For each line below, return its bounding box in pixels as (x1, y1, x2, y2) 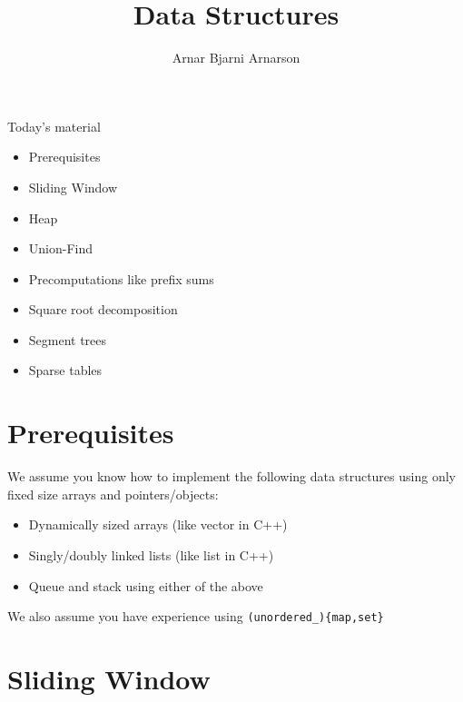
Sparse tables (28, 361, 103, 380)
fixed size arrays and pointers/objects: (7, 484, 219, 503)
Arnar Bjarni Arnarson (172, 48, 300, 67)
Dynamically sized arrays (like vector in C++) (28, 515, 288, 534)
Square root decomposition (28, 300, 178, 319)
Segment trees (28, 330, 107, 349)
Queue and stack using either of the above (28, 576, 263, 595)
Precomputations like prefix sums (28, 269, 214, 288)
